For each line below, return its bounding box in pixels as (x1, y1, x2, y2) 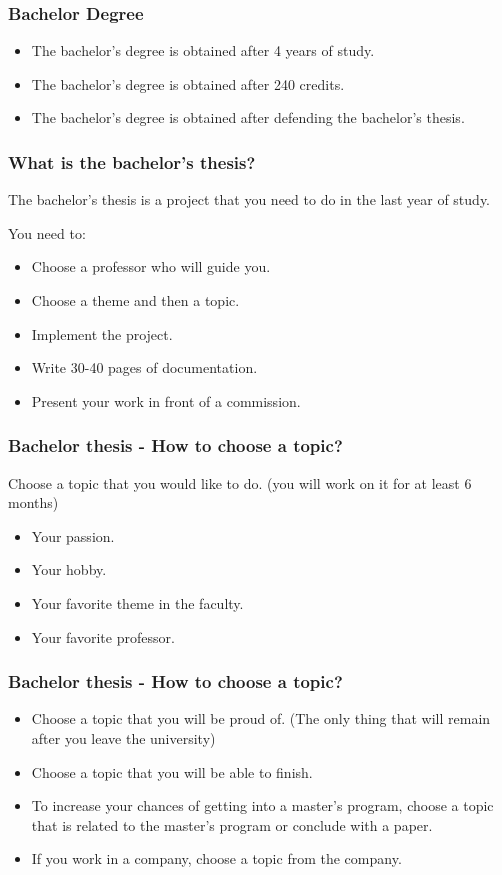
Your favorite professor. (31, 626, 175, 647)
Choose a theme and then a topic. (31, 290, 240, 310)
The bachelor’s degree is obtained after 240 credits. (31, 73, 345, 94)
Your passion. (31, 525, 115, 546)
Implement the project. (31, 323, 173, 344)
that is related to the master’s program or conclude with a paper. (31, 814, 433, 835)
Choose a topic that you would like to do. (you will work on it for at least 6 (8, 472, 472, 493)
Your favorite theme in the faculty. (31, 592, 244, 613)
